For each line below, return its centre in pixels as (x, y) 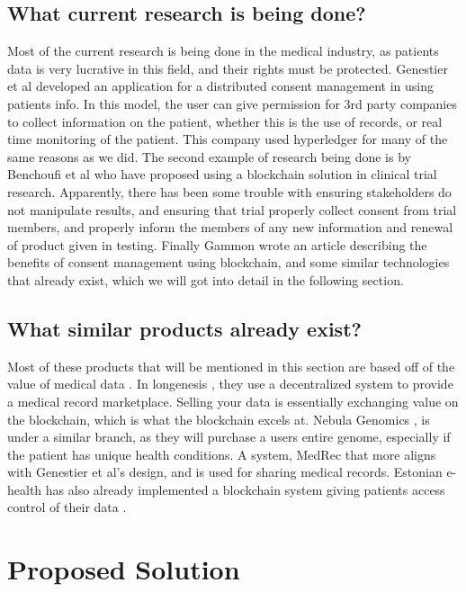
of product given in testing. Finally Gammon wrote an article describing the (217, 244)
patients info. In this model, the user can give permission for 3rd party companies (232, 103)
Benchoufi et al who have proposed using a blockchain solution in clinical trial (222, 174)
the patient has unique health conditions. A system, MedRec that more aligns (222, 454)
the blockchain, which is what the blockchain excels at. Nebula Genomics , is (219, 419)
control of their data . (67, 507)
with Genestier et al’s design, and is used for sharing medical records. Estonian (225, 472)
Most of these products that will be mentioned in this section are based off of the (231, 366)
